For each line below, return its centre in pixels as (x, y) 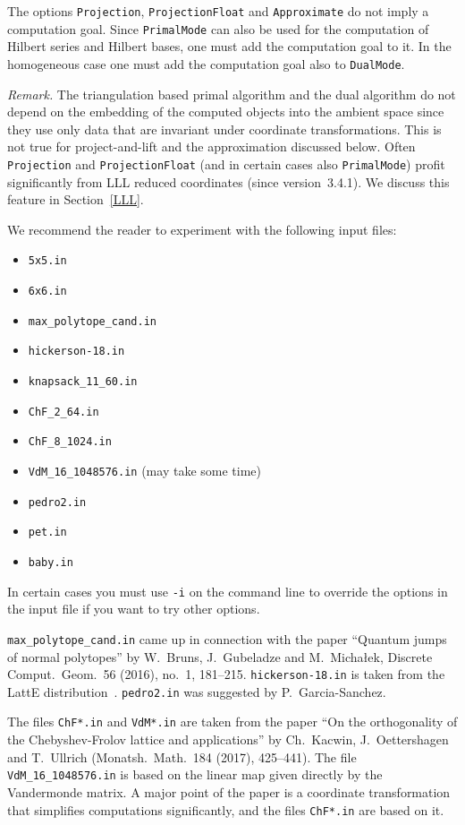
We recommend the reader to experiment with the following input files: (202, 229)
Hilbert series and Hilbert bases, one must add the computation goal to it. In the (229, 46)
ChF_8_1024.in (70, 442)
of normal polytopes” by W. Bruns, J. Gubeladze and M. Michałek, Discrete (220, 656)
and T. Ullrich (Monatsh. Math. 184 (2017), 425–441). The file (182, 756)
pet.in (47, 533)
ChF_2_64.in (63, 412)
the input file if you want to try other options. (134, 609)
